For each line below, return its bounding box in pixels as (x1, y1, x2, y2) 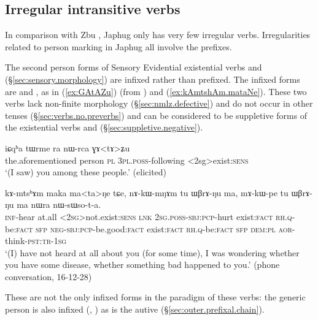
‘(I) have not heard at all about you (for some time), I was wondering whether (5, 246, 300, 259)
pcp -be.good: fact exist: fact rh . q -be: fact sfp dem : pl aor (80, 222, 292, 235)
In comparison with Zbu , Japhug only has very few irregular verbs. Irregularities (5, 28, 311, 41)
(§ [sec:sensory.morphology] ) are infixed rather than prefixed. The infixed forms (5, 72, 300, 85)
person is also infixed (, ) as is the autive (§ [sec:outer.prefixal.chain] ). (5, 303, 265, 316)
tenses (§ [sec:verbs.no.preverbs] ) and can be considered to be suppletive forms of (5, 109, 308, 121)
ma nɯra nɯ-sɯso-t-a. (17, 198, 101, 211)
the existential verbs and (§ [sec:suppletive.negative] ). (5, 121, 203, 134)
